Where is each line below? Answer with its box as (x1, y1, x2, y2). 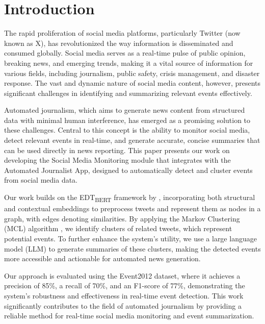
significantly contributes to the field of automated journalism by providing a (4, 300, 242, 311)
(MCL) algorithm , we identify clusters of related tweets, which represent (4, 223, 232, 234)
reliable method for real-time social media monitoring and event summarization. (4, 310, 254, 321)
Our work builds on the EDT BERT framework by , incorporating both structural (4, 192, 255, 204)
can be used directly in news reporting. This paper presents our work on (4, 144, 230, 155)
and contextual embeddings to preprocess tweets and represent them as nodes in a (4, 203, 261, 214)
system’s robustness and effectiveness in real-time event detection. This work (4, 290, 244, 301)
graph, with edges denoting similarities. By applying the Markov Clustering (4, 213, 240, 223)
